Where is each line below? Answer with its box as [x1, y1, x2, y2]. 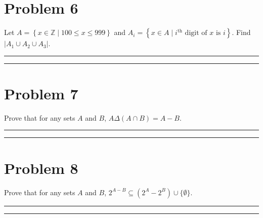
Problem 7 [4, 83, 78, 103]
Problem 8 [4, 157, 78, 178]
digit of [185, 29, 207, 37]
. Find [232, 27, 251, 38]
